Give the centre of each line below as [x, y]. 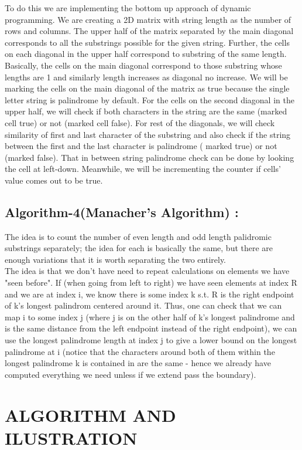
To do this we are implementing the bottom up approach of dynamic [128, 8]
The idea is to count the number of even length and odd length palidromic [138, 236]
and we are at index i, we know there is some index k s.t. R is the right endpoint [150, 294]
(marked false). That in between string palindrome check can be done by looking [150, 157]
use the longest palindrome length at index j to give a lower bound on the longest [151, 340]
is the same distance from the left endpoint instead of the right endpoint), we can [151, 328]
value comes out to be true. [54, 180]
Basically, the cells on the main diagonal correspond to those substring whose [143, 65]
